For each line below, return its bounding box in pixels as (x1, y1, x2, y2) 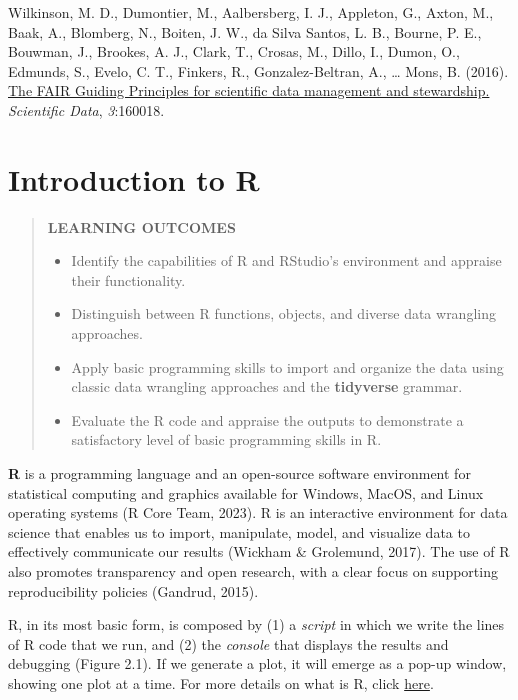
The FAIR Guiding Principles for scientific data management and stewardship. (8, 80, 490, 101)
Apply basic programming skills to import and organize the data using (71, 356, 504, 377)
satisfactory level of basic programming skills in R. (71, 429, 382, 450)
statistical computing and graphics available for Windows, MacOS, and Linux (8, 482, 484, 503)
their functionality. (71, 269, 186, 290)
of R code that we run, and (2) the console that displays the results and (8, 633, 449, 654)
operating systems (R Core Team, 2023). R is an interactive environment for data (8, 502, 508, 523)
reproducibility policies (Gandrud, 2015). (8, 580, 259, 601)
